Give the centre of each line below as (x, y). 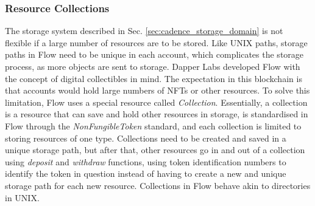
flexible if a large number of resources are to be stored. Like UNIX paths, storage (156, 42)
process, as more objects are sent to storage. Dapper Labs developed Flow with (153, 66)
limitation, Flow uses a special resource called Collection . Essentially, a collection (156, 102)
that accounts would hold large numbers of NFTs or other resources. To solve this (157, 90)
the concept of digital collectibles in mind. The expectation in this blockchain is (154, 78)
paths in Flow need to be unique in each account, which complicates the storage (154, 54)
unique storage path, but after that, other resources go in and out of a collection (155, 150)
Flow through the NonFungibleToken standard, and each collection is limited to (153, 125)
